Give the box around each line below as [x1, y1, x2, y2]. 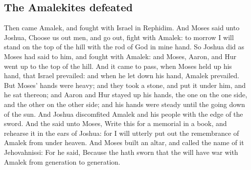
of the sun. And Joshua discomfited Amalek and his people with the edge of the [4, 108, 243, 119]
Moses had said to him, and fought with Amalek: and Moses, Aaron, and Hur [4, 51, 236, 61]
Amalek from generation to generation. [4, 156, 120, 167]
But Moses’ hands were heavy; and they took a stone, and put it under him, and [4, 80, 246, 90]
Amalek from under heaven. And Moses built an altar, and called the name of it [4, 137, 244, 148]
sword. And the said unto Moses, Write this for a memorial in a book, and [4, 118, 227, 128]
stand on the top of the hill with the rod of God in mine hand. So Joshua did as [4, 42, 245, 52]
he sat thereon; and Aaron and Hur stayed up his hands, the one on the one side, [4, 89, 248, 100]
